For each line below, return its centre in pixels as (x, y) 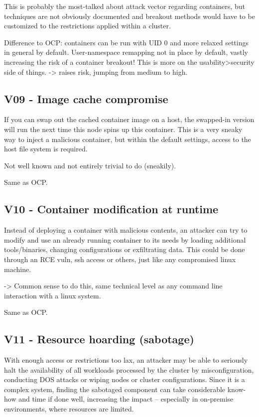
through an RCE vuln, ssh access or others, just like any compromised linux (120, 259)
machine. (18, 269)
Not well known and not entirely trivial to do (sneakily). (90, 165)
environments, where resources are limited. (69, 409)
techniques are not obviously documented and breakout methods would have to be (129, 16)
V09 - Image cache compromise (86, 98)
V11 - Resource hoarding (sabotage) (99, 339)
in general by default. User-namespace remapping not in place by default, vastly (126, 52)
